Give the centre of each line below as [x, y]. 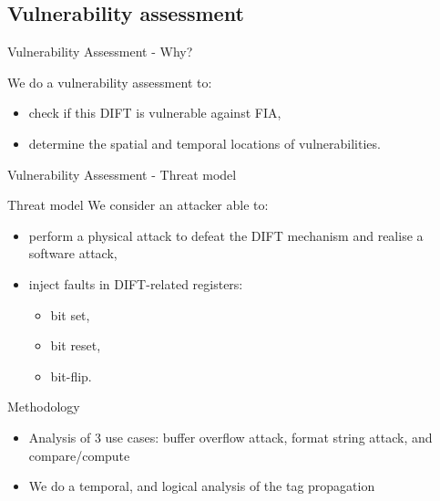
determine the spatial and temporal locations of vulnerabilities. [205, 143]
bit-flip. [71, 376]
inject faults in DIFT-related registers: [136, 283]
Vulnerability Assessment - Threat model [122, 174]
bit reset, [76, 345]
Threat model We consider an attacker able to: [138, 205]
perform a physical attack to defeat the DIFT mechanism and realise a [226, 235]
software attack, [73, 253]
